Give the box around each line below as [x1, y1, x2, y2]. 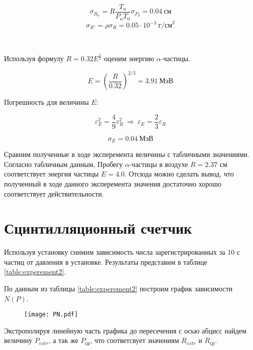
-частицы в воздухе [129, 158, 188, 169]
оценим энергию [104, 53, 154, 63]
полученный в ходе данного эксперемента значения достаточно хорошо [4, 178, 221, 189]
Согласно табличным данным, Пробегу [4, 158, 123, 169]
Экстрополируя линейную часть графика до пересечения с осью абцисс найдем [4, 325, 246, 335]
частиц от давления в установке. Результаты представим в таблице [4, 256, 207, 267]
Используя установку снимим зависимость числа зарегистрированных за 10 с [4, 247, 240, 257]
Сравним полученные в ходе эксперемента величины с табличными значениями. [4, 149, 249, 159]
